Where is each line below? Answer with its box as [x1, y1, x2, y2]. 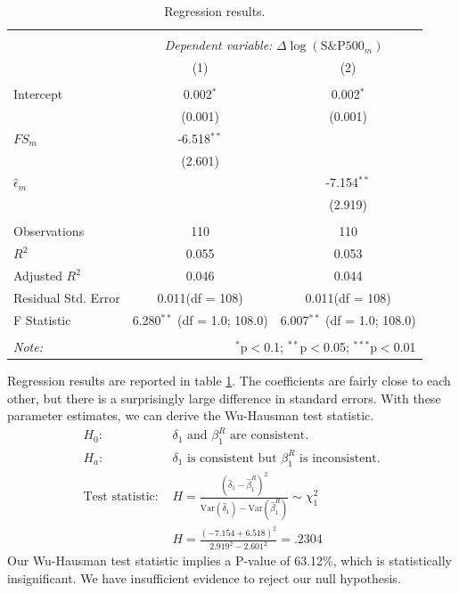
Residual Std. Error [13, 288, 120, 306]
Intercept [13, 85, 63, 103]
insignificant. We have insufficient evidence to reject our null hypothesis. [7, 568, 401, 587]
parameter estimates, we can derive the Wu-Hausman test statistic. [7, 406, 374, 425]
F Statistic [13, 310, 71, 329]
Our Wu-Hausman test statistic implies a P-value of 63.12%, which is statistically [7, 551, 452, 570]
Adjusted [13, 266, 62, 285]
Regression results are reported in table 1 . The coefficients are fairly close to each [7, 370, 451, 389]
